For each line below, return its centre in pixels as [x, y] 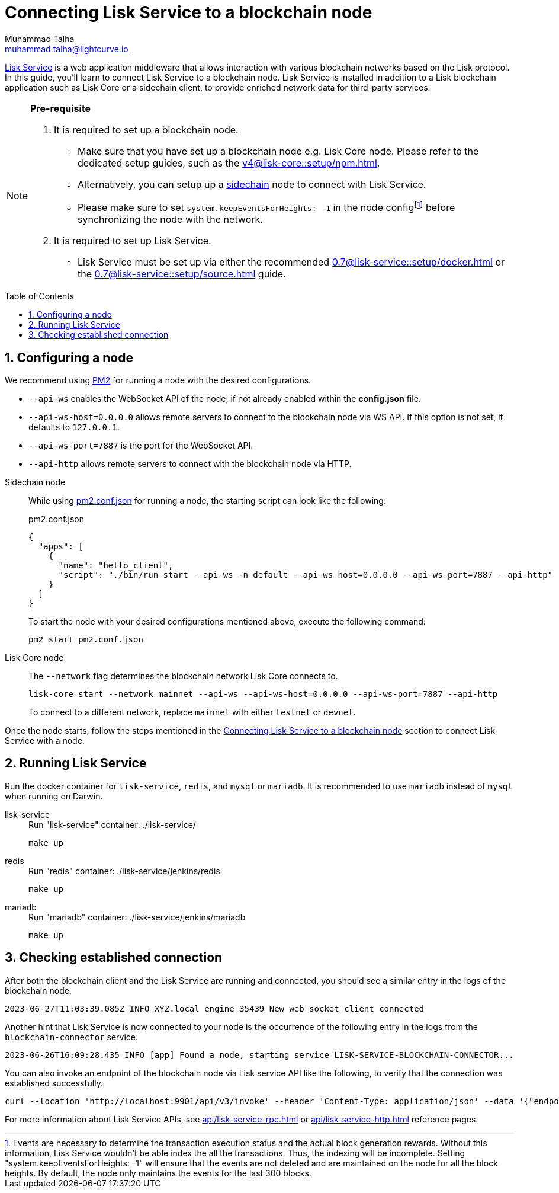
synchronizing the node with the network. [170, 220]
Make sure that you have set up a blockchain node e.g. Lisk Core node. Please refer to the [278, 151]
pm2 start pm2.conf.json [86, 639]
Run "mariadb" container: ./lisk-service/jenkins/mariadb [137, 917]
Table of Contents [40, 296]
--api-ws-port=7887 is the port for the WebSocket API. [141, 445]
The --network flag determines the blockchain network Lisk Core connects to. [183, 676]
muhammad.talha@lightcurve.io [67, 49]
